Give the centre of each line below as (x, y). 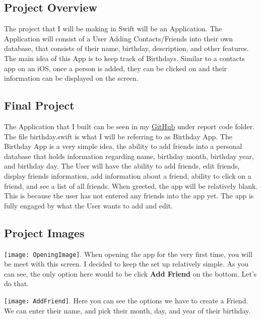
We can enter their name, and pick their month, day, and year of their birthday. (127, 310)
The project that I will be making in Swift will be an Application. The (113, 29)
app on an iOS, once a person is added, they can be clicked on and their (116, 68)
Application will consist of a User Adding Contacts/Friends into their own (119, 38)
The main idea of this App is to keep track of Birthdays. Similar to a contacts (124, 58)
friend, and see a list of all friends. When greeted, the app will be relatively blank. (131, 185)
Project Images (44, 232)
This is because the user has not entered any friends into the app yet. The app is (129, 196)
